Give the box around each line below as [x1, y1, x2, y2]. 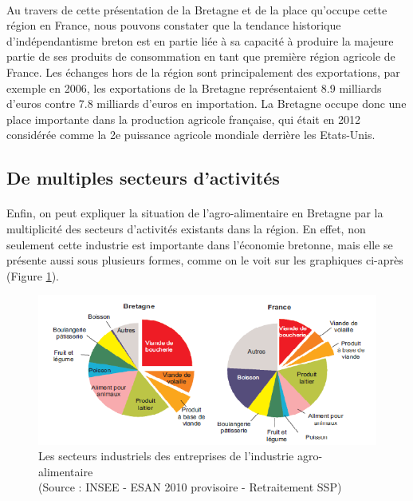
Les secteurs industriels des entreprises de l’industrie [38, 447, 294, 464]
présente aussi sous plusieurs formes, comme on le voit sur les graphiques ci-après [6, 252, 403, 268]
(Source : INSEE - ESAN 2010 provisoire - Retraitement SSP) [38, 479, 342, 495]
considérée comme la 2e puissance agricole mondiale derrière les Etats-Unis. [6, 126, 376, 143]
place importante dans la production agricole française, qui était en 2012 [6, 110, 361, 127]
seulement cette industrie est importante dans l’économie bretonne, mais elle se [6, 236, 393, 252]
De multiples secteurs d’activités [6, 165, 280, 190]
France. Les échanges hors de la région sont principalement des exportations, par [6, 63, 400, 80]
